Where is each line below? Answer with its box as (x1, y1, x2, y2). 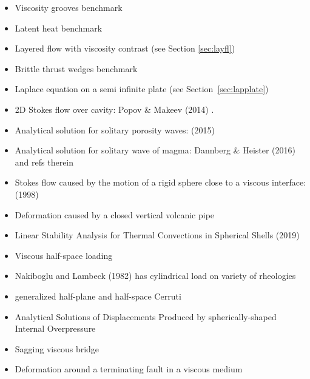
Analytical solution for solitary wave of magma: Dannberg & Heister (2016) (15, 144, 295, 156)
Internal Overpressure (15, 322, 96, 335)
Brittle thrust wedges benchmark (15, 62, 138, 75)
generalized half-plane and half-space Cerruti (15, 289, 181, 302)
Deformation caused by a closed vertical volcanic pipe (15, 208, 215, 221)
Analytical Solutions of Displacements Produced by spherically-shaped (15, 310, 277, 323)
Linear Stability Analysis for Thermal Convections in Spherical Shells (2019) (15, 229, 300, 241)
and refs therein (15, 155, 74, 168)
